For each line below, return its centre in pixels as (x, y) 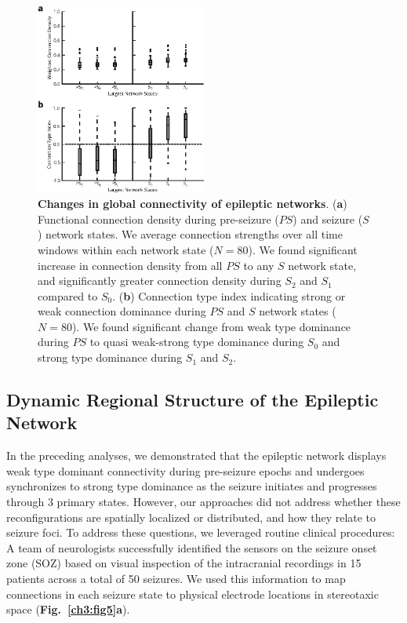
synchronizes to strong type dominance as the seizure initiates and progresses (192, 486)
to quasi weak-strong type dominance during (197, 342)
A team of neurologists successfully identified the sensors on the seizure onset (192, 547)
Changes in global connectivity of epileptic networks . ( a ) (193, 204)
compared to (68, 295)
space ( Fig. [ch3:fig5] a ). (68, 609)
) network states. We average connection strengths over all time (190, 234)
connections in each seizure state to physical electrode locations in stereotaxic (193, 594)
